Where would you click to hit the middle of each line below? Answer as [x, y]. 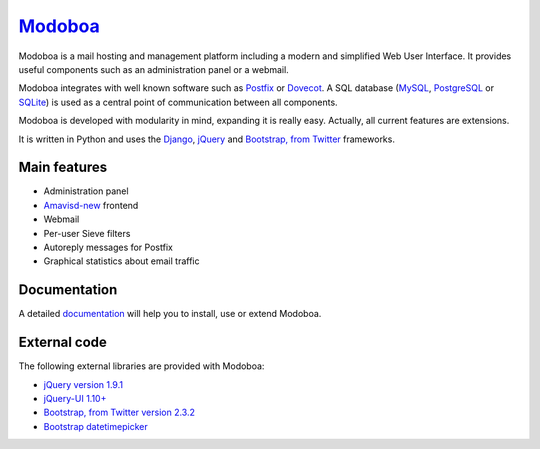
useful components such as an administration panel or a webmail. [153, 69]
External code [62, 342]
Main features [63, 167]
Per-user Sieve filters [87, 233]
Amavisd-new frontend [91, 205]
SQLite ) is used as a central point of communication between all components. [178, 102]
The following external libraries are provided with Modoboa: [141, 366]
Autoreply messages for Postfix [108, 247]
